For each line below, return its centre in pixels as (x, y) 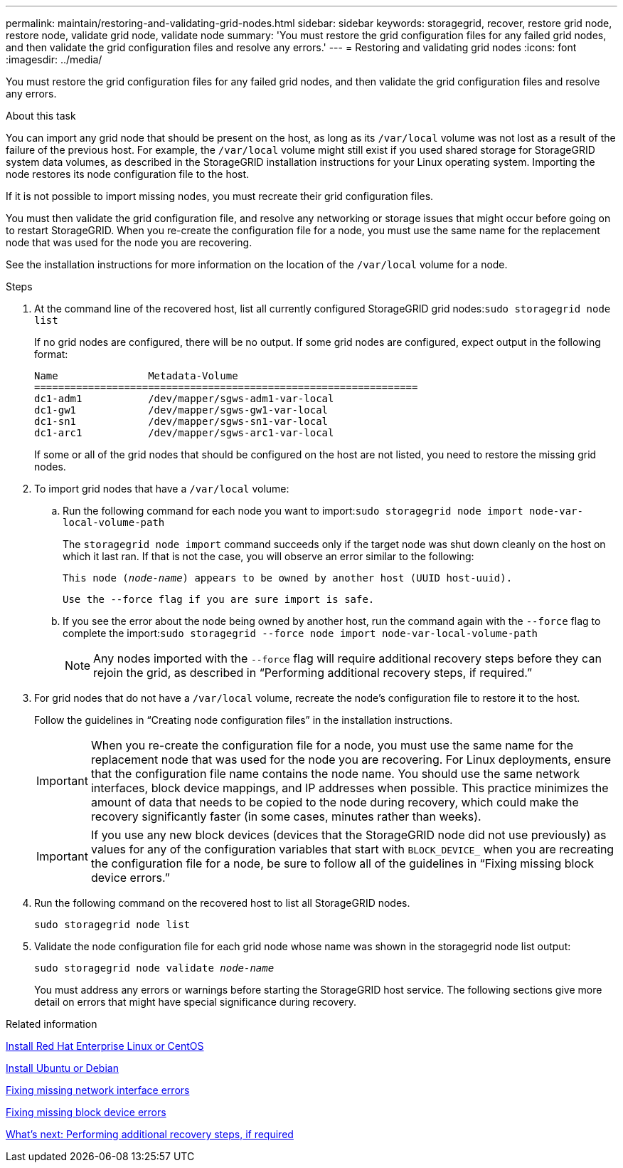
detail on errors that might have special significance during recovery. (196, 1002)
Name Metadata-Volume (136, 376)
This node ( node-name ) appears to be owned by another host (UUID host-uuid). (288, 578)
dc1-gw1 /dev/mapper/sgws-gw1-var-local (181, 410)
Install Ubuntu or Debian (62, 1068)
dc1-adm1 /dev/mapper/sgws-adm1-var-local (184, 399)
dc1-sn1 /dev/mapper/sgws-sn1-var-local (181, 421)
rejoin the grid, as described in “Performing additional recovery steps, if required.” (313, 673)
